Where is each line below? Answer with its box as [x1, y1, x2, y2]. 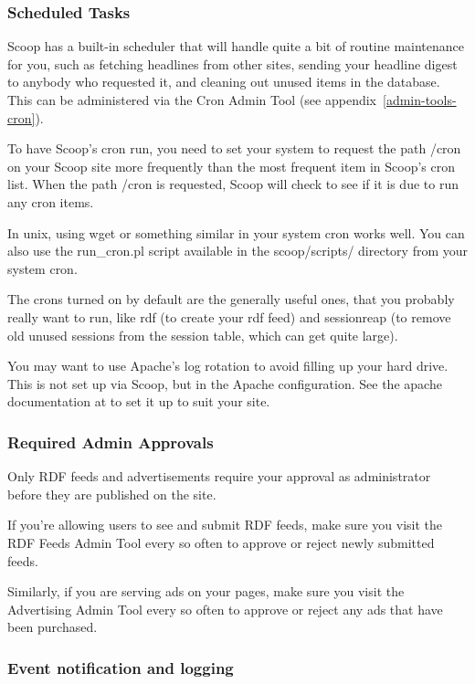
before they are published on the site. [7, 484, 216, 503]
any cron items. [7, 192, 94, 211]
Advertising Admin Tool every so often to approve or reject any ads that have [7, 599, 443, 618]
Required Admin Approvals [7, 430, 214, 453]
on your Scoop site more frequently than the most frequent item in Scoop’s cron [7, 156, 456, 175]
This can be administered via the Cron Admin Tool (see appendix [7, 90, 376, 109]
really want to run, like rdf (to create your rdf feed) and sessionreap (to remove [7, 307, 451, 326]
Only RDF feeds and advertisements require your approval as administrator [7, 467, 431, 486]
